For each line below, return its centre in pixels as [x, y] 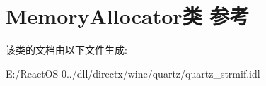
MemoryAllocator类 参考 [128, 16]
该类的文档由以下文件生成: [66, 50]
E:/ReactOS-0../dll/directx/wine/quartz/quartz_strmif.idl [133, 73]
